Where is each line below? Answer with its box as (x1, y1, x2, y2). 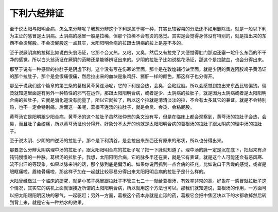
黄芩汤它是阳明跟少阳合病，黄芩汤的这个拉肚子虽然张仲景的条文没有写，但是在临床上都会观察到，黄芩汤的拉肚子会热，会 (9, 113, 267, 120)
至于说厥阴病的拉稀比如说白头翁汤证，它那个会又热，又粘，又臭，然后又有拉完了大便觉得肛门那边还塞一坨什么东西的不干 (9, 49, 267, 55)
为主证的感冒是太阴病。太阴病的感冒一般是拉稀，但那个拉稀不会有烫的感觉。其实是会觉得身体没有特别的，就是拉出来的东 (9, 32, 267, 38)
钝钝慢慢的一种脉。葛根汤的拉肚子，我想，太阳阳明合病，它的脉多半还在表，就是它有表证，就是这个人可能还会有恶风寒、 (9, 154, 267, 160)
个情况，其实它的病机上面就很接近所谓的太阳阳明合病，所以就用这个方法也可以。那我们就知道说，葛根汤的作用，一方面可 (9, 185, 267, 191)
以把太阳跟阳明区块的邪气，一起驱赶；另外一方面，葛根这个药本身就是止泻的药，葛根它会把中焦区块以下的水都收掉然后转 (9, 192, 267, 198)
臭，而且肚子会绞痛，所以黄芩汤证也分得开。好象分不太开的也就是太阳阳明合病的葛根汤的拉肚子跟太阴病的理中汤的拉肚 (9, 121, 262, 127)
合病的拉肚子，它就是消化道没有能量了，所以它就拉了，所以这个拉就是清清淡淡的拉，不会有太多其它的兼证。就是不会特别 (9, 97, 267, 103)
